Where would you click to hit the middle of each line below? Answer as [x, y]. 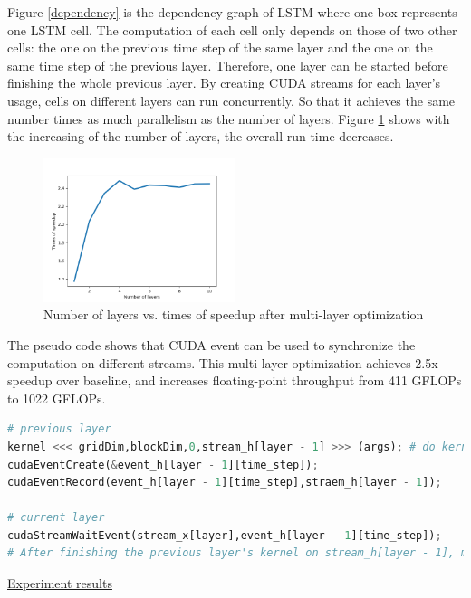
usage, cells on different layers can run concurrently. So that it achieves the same [231, 100]
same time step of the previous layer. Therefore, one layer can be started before [228, 65]
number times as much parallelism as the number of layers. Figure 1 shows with [229, 118]
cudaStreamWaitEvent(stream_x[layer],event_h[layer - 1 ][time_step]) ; [225, 535]
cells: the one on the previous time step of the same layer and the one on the [220, 47]
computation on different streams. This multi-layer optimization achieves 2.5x [223, 362]
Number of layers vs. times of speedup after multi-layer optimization [234, 314]
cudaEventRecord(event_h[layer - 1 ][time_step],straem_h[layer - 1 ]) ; [225, 483]
